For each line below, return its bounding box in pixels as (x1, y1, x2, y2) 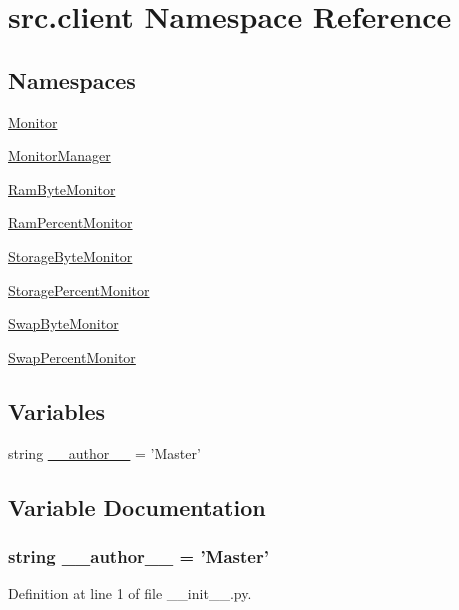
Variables (8, 395, 106, 426)
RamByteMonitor (8, 178, 116, 199)
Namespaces (8, 64, 136, 95)
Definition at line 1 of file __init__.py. (8, 583, 252, 604)
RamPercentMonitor (8, 212, 133, 233)
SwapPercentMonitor (8, 346, 136, 367)
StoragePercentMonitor (8, 279, 150, 300)
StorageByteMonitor (8, 245, 133, 266)
